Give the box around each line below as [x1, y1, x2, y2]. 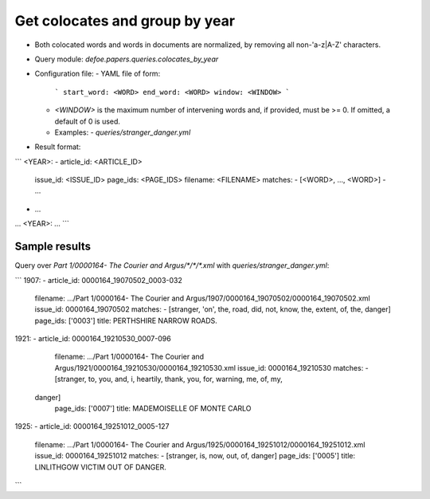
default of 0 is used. [54, 116, 121, 126]
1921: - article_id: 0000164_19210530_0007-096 [14, 334, 171, 344]
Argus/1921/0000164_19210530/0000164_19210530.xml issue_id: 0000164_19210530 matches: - [54, 363, 369, 372]
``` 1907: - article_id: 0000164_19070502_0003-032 [14, 275, 183, 285]
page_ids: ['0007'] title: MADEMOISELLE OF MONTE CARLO [54, 403, 252, 414]
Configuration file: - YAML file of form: [34, 69, 161, 79]
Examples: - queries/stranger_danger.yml [54, 128, 191, 137]
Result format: [34, 142, 81, 151]
